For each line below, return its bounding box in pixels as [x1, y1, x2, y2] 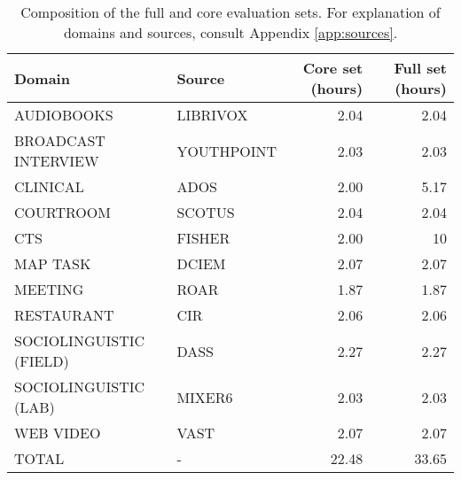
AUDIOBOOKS [14, 105, 113, 125]
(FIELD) [14, 351, 69, 371]
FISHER [176, 228, 230, 248]
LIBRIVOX [176, 105, 248, 125]
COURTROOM [14, 202, 111, 222]
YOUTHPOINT [176, 140, 277, 161]
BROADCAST [14, 130, 105, 151]
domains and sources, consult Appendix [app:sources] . [63, 22, 398, 43]
